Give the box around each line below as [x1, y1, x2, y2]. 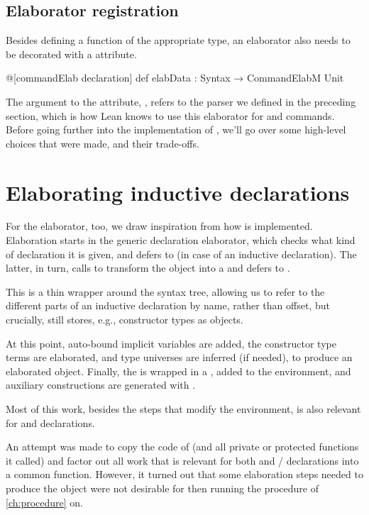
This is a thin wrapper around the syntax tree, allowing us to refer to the [6, 284, 325, 299]
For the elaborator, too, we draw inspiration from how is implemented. [6, 218, 313, 233]
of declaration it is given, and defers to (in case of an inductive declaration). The [6, 246, 357, 261]
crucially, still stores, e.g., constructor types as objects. [6, 312, 243, 327]
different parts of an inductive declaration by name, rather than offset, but [6, 298, 330, 313]
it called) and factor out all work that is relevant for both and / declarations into [6, 453, 359, 467]
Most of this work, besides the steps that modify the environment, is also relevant [6, 402, 361, 416]
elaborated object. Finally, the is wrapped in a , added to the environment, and [6, 363, 351, 378]
